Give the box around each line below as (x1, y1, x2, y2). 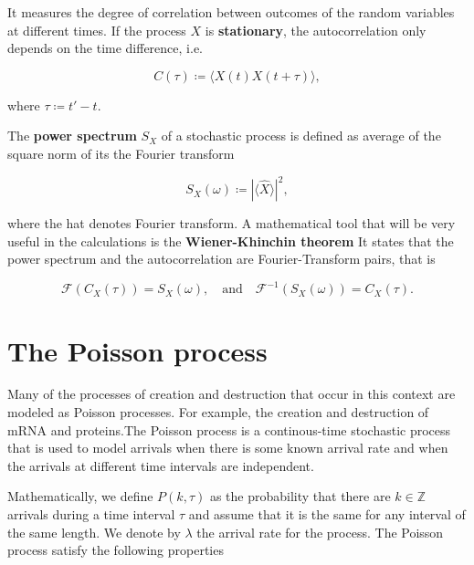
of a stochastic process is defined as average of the (161, 126, 441, 145)
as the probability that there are (209, 487, 391, 506)
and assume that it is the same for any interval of (188, 505, 466, 524)
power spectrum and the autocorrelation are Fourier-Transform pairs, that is (7, 249, 436, 268)
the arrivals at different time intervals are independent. (7, 455, 314, 475)
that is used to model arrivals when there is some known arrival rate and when (7, 438, 448, 457)
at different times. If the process (7, 20, 186, 39)
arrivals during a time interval (7, 505, 175, 524)
